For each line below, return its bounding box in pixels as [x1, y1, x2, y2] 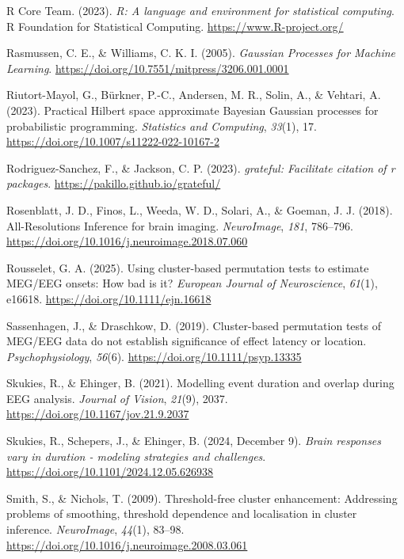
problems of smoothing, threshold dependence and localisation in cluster [6, 505, 357, 522]
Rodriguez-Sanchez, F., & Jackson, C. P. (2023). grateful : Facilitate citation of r [6, 159, 395, 176]
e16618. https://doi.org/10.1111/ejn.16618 [6, 290, 212, 306]
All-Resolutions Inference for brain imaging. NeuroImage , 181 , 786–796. [6, 217, 353, 234]
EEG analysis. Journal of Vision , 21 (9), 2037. [6, 390, 228, 406]
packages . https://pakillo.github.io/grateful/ [6, 175, 221, 192]
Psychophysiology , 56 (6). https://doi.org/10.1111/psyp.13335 [6, 348, 302, 364]
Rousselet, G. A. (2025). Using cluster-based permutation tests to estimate [6, 259, 369, 276]
